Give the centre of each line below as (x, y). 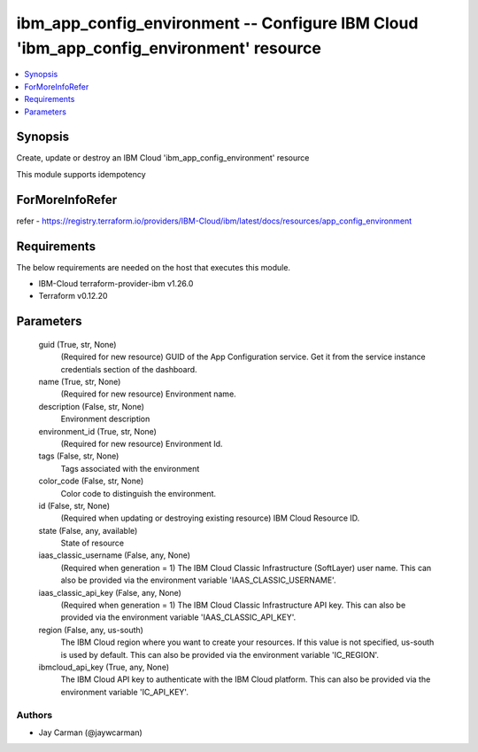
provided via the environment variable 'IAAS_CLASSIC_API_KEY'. (178, 617)
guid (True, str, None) (77, 344)
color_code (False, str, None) (91, 481)
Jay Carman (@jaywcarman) (91, 732)
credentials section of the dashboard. (129, 369)
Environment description (105, 419)
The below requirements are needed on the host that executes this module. (154, 267)
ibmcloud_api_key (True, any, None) (104, 667)
